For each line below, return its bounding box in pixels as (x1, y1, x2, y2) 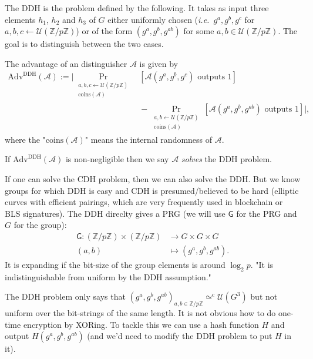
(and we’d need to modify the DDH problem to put (87, 330, 272, 342)
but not (250, 290, 278, 303)
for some (183, 25, 214, 37)
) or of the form (76, 25, 133, 37)
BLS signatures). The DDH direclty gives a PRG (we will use (5, 207, 226, 219)
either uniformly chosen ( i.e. (107, 13, 210, 25)
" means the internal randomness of (85, 133, 213, 145)
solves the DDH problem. (181, 153, 272, 165)
